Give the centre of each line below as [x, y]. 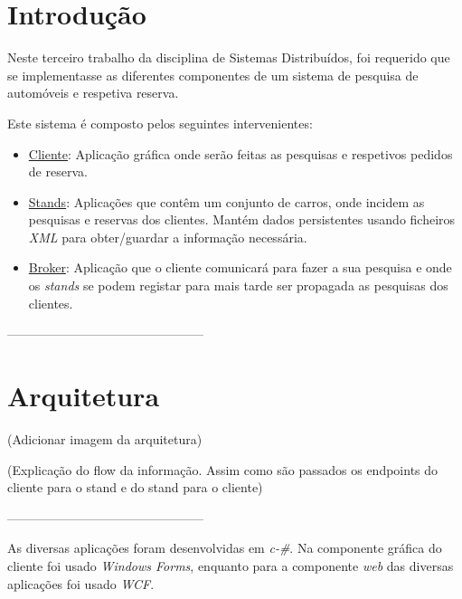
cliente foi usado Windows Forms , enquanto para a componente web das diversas [231, 565]
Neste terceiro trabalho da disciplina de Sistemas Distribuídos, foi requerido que [229, 57]
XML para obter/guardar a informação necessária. [168, 237]
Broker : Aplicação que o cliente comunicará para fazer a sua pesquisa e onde [240, 267]
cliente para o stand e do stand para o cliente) [135, 487]
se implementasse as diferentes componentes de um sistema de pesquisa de [213, 75]
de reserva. [58, 171]
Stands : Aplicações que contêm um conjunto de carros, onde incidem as [226, 201]
